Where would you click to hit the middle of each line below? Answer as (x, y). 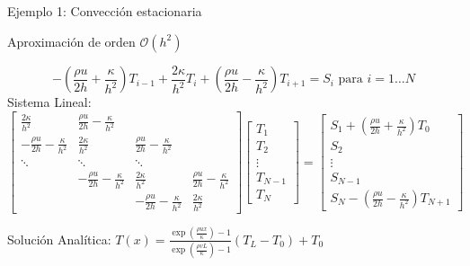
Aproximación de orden (71, 41)
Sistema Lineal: (49, 102)
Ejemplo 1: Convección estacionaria (105, 11)
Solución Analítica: (59, 239)
